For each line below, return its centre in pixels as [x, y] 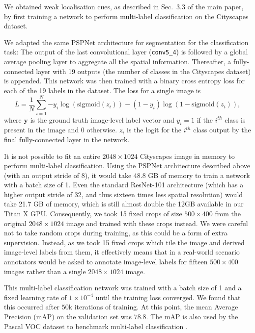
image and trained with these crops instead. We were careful [157, 223]
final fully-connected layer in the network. [67, 139]
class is [235, 119]
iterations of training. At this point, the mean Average [156, 307]
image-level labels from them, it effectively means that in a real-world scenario [122, 252]
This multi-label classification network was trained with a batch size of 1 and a [123, 288]
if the [205, 119]
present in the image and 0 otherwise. [61, 130]
